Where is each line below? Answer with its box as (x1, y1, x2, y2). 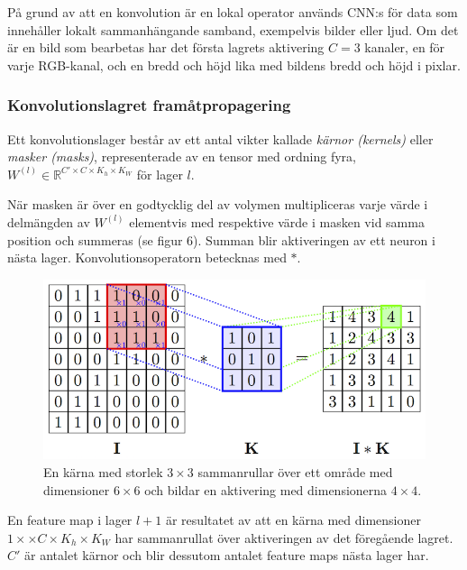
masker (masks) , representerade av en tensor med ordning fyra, (7, 147, 356, 166)
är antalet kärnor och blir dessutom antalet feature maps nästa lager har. (24, 546, 429, 565)
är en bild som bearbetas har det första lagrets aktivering (7, 38, 325, 57)
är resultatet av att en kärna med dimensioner (165, 510, 421, 529)
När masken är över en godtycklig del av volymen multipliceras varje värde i (7, 195, 428, 214)
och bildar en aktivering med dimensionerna (144, 480, 388, 499)
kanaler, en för (364, 38, 445, 57)
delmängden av (7, 212, 90, 231)
